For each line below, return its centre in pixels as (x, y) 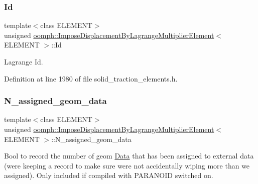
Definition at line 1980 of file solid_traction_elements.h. (91, 78)
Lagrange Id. (24, 61)
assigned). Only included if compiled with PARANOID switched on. (109, 175)
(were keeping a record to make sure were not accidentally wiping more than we (127, 165)
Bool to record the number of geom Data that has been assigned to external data (129, 156)
